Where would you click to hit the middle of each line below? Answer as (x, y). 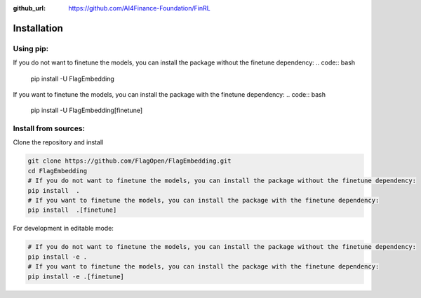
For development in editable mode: (63, 229)
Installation (38, 28)
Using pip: (31, 48)
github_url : (29, 8)
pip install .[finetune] (72, 210)
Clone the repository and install (58, 142)
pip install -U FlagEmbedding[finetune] (87, 110)
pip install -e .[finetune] (76, 276)
